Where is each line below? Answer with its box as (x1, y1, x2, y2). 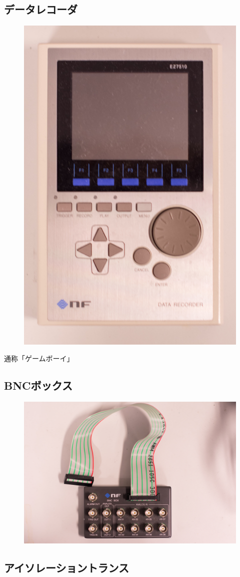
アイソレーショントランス (4, 559, 129, 575)
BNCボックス (4, 378, 72, 393)
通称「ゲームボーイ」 (4, 353, 74, 364)
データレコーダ (4, 2, 77, 17)
